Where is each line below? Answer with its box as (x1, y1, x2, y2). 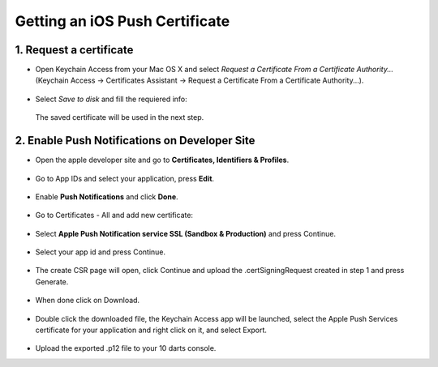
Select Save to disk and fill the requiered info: (35, 94, 188, 104)
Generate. (35, 276, 69, 287)
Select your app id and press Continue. (35, 247, 166, 257)
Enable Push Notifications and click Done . (35, 191, 178, 202)
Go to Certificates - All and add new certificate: (35, 211, 194, 220)
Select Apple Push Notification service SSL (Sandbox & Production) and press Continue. (35, 228, 337, 238)
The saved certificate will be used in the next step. (35, 113, 204, 122)
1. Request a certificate (15, 43, 134, 57)
